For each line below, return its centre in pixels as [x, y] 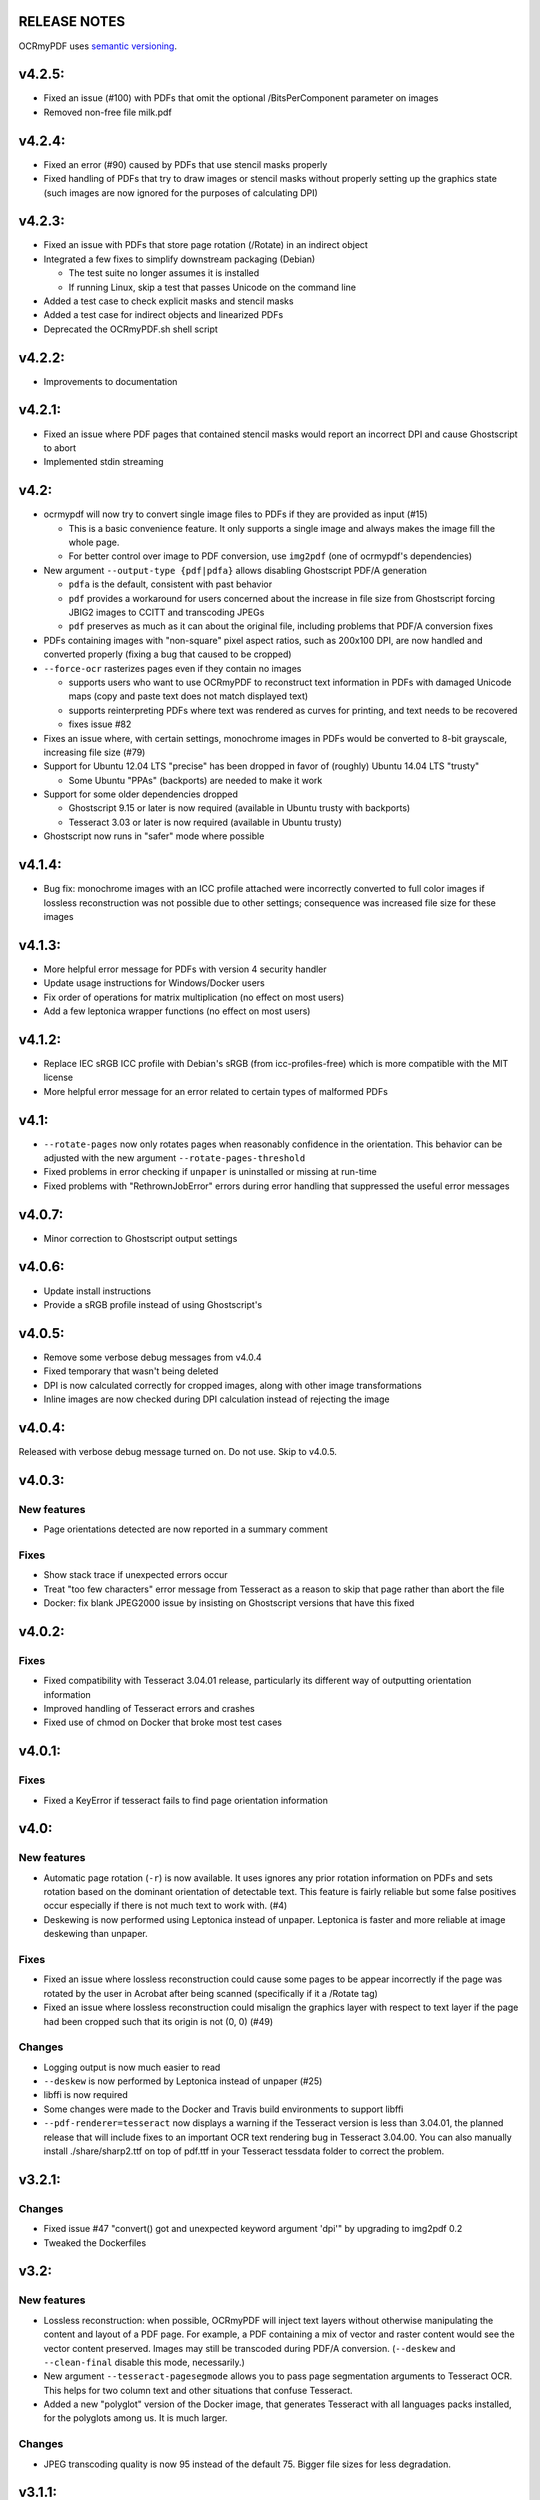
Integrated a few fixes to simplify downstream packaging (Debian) [179, 259]
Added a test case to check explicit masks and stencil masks [168, 301]
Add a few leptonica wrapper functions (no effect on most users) [177, 1011]
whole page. [94, 542]
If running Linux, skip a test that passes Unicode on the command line [212, 287]
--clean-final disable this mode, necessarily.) [144, 2362]
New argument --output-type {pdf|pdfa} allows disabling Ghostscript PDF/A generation [235, 570]
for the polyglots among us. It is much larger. [135, 2418]
